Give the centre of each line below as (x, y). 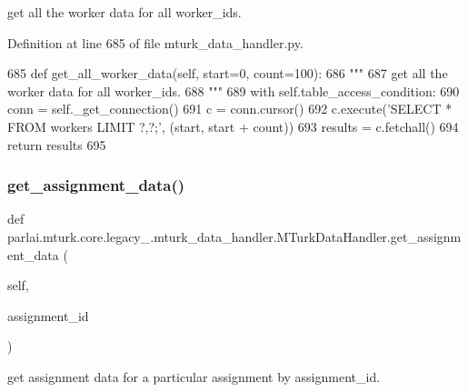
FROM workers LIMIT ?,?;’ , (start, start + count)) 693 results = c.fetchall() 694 (233, 126)
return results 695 (57, 144)
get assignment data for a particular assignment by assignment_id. (194, 376)
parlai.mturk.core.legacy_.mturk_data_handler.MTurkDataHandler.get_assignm (234, 236)
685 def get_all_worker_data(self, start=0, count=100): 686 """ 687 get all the (228, 73)
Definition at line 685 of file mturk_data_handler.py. (155, 42)
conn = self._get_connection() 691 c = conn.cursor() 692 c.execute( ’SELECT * (230, 109)
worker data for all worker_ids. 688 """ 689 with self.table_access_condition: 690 (234, 90)
